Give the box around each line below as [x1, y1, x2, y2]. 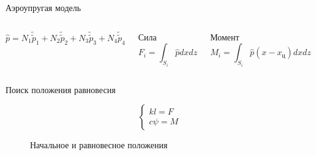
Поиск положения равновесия [6, 83, 116, 96]
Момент [210, 30, 239, 43]
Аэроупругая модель [6, 1, 81, 13]
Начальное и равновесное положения [30, 138, 168, 151]
